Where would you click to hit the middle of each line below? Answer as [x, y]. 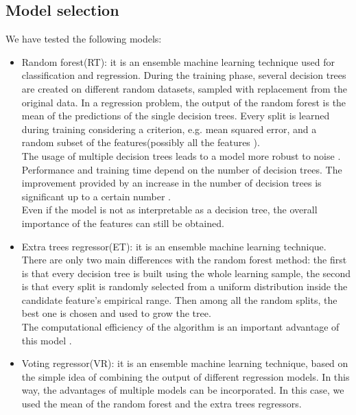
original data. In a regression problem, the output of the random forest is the [184, 102]
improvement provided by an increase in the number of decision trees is [171, 183]
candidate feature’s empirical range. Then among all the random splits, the [179, 299]
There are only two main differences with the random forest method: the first [184, 260]
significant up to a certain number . [96, 196]
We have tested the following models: [84, 39]
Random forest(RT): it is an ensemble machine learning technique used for [178, 61]
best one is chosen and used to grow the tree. [116, 313]
